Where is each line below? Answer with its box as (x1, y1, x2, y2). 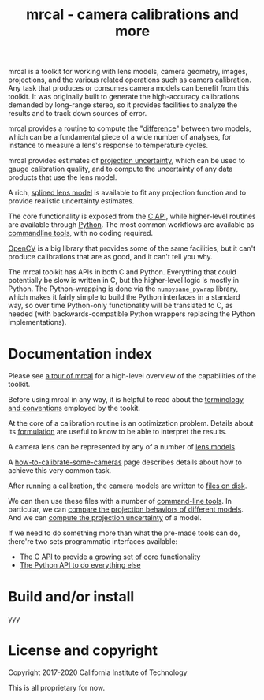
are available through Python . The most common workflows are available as (8, 220, 255, 229)
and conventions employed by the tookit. (8, 404, 140, 413)
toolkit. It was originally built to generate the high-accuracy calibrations (8, 92, 240, 102)
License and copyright (8, 642, 158, 660)
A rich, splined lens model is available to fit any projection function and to (8, 188, 247, 198)
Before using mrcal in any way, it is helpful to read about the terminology (8, 395, 244, 404)
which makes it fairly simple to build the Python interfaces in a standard (8, 292, 240, 302)
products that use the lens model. (8, 173, 117, 182)
